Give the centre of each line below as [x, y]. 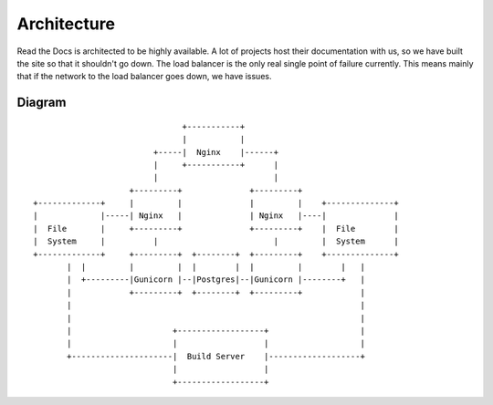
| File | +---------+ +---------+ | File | [216, 228]
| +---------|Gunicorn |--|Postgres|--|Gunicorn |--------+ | [216, 280]
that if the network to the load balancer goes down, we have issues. [144, 77]
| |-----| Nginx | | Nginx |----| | [216, 216]
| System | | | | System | [216, 241]
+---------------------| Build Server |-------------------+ [216, 356]
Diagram [42, 103]
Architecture [66, 24]
